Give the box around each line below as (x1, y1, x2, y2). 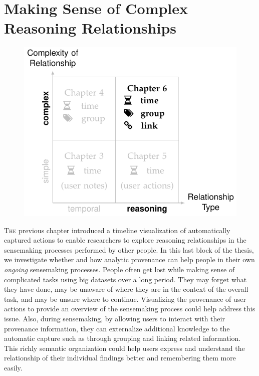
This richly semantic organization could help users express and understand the (4, 342, 245, 353)
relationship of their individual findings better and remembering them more (4, 352, 236, 363)
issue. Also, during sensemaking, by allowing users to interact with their (4, 313, 225, 324)
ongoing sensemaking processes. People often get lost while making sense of (4, 264, 235, 275)
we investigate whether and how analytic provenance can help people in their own (4, 254, 255, 265)
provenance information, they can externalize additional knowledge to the (4, 323, 230, 333)
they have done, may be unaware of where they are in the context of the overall (4, 284, 248, 294)
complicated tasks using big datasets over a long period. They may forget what (4, 274, 247, 284)
